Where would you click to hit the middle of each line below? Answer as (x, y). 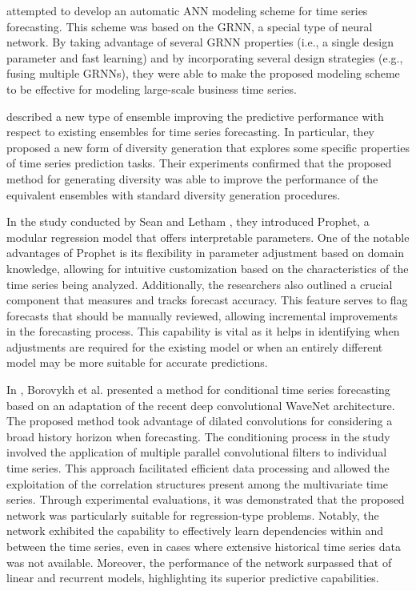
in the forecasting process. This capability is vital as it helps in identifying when (203, 331)
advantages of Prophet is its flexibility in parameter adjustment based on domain (205, 253)
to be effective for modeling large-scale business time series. (152, 88)
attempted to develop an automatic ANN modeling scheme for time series (187, 10)
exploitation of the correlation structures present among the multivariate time (197, 483)
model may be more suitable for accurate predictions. (137, 362)
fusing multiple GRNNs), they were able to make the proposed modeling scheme (203, 73)
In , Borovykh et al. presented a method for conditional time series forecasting (198, 390)
